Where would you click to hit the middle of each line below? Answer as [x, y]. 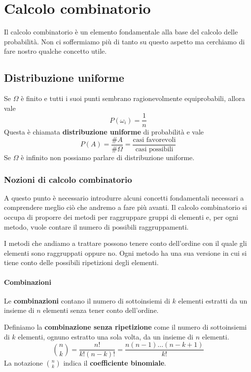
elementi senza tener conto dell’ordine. [101, 310]
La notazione [23, 363]
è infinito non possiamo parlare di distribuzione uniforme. [108, 157]
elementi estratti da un [213, 300]
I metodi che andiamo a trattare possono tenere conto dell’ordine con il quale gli [125, 243]
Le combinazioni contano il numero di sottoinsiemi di [87, 300]
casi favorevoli [154, 140]
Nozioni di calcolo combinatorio [68, 179]
